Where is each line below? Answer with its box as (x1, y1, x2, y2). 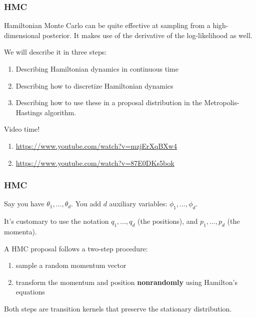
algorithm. (44, 107, 76, 117)
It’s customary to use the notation (4, 216, 109, 226)
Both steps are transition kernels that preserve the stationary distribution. (4, 303, 232, 313)
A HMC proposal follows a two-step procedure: (4, 243, 148, 253)
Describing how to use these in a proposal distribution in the (15, 97, 202, 108)
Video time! (4, 124, 40, 134)
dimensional (4, 30, 40, 40)
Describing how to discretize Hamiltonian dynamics (15, 80, 173, 91)
